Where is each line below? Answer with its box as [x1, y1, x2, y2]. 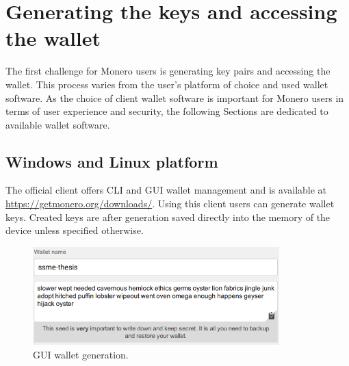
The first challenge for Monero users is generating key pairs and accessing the [5, 64, 331, 78]
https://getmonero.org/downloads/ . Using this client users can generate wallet [5, 196, 335, 211]
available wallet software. [5, 117, 110, 131]
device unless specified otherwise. [5, 223, 144, 237]
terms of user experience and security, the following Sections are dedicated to [5, 104, 328, 118]
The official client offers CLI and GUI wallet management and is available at [5, 183, 327, 197]
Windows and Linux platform [5, 151, 218, 172]
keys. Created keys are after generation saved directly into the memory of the [5, 209, 331, 224]
